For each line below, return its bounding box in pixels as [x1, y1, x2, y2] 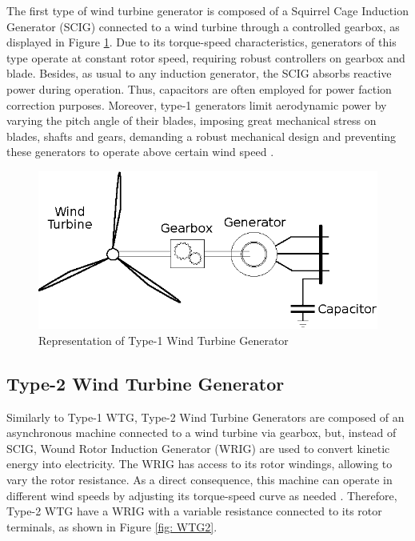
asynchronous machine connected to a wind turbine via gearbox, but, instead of [6, 424, 397, 441]
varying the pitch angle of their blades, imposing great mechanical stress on [6, 112, 377, 129]
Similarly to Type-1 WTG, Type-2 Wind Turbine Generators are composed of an [6, 408, 405, 425]
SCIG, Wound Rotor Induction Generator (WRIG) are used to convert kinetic [6, 439, 390, 456]
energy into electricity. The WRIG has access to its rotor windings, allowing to [6, 455, 393, 472]
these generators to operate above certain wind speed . [6, 143, 274, 160]
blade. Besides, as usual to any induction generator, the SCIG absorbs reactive [6, 65, 392, 82]
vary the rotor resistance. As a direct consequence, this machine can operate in [6, 471, 393, 487]
